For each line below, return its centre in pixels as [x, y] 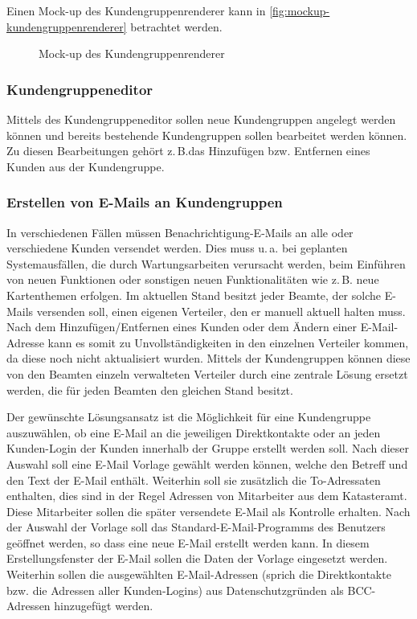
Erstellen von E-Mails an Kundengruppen [145, 202]
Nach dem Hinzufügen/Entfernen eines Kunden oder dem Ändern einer [182, 327]
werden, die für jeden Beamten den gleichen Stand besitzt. [150, 389]
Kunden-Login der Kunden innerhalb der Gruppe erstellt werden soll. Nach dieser [208, 448]
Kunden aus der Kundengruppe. [86, 166]
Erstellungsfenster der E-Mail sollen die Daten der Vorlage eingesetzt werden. [197, 558]
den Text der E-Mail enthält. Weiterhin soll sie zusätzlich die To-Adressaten [194, 480]
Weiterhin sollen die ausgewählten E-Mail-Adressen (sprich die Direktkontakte [199, 574]
